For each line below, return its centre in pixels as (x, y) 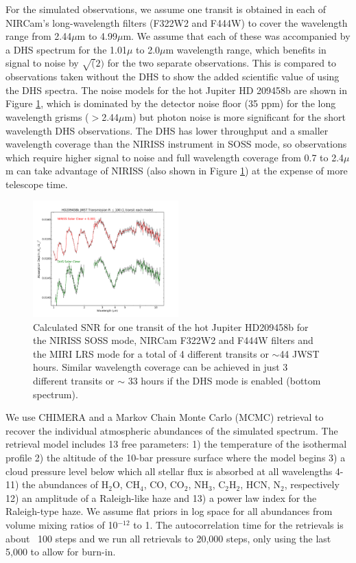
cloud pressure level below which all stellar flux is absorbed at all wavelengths (169, 471)
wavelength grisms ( (47, 116)
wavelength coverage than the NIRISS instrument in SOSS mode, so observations (176, 144)
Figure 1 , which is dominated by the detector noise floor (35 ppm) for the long (171, 103)
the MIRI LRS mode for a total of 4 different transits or (151, 353)
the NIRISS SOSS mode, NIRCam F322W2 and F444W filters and (173, 340)
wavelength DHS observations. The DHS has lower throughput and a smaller (167, 130)
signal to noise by (42, 63)
